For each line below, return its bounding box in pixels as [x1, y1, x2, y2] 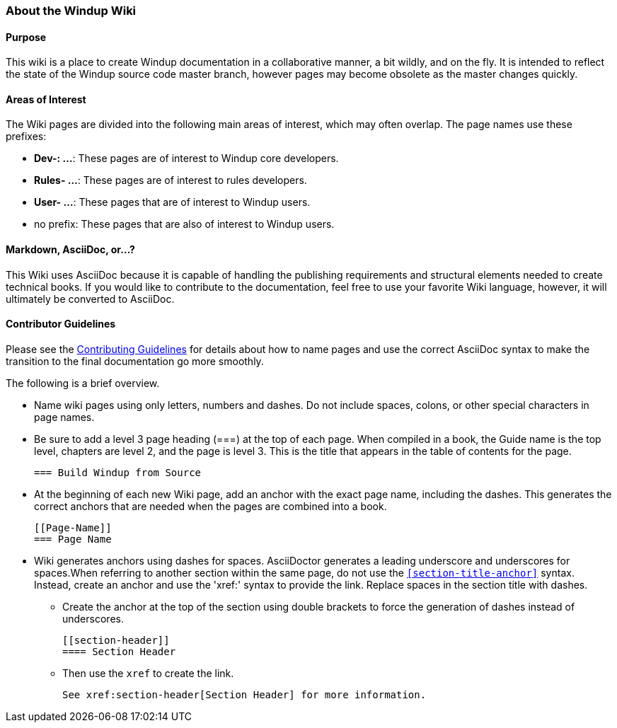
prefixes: [6, 130, 47, 143]
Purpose [6, 30, 47, 43]
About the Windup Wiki [6, 4, 137, 18]
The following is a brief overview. [6, 376, 160, 389]
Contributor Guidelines [6, 318, 116, 330]
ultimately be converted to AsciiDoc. [6, 292, 175, 305]
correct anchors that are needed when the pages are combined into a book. [34, 499, 387, 512]
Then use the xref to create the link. [62, 666, 234, 679]
